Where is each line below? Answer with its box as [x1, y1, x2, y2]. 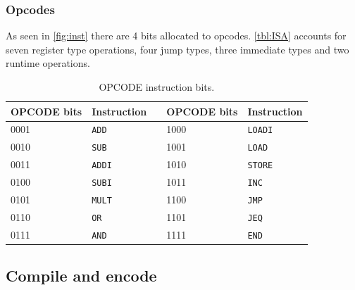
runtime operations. [6, 56, 90, 70]
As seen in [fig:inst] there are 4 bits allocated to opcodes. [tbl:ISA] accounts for [6, 28, 347, 43]
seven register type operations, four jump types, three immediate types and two [6, 42, 349, 56]
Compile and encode [6, 265, 157, 286]
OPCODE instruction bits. [99, 80, 215, 94]
